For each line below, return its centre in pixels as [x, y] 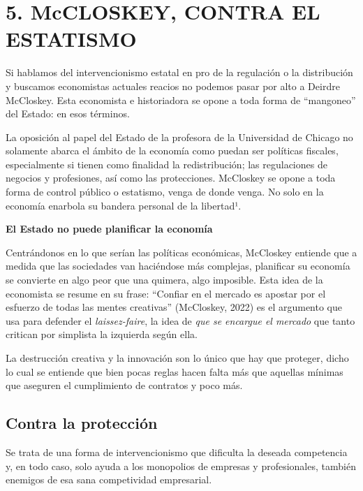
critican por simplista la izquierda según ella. [102, 334]
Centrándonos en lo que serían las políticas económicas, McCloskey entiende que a [181, 252]
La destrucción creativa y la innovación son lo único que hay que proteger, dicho [177, 358]
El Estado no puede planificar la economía [109, 229]
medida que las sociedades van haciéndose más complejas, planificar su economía [178, 266]
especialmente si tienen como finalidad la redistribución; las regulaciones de [166, 164]
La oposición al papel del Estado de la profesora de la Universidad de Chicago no [179, 137]
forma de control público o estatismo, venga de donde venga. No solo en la [165, 192]
